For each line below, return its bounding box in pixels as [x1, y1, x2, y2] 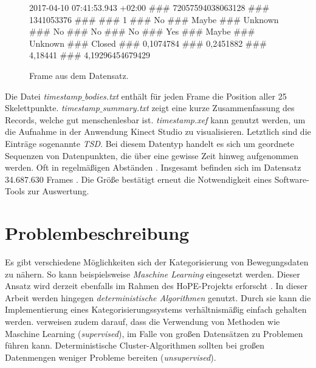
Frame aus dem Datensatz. [29, 69, 129, 81]
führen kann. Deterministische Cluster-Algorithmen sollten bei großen [5, 339, 264, 352]
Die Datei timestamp [5, 89, 82, 102]
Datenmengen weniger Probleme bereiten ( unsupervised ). [5, 350, 216, 363]
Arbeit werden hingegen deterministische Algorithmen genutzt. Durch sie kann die [5, 291, 311, 304]
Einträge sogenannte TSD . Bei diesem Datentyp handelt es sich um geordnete [5, 137, 294, 149]
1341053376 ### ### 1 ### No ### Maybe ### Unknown [29, 13, 279, 26]
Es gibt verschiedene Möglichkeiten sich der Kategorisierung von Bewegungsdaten [5, 256, 309, 268]
